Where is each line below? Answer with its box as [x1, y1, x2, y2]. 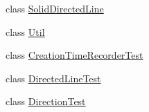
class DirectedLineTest [6, 71, 101, 85]
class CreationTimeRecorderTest [6, 48, 143, 62]
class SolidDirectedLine [6, 1, 104, 15]
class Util [6, 24, 45, 39]
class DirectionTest [6, 94, 86, 109]
